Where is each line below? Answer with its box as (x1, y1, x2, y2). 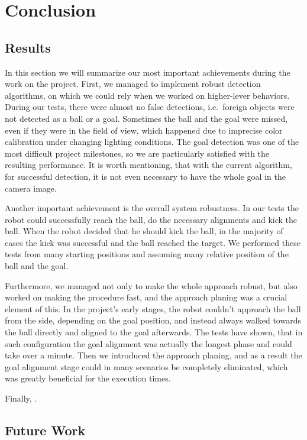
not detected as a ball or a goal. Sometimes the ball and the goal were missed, (5, 112, 288, 124)
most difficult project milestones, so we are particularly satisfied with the (5, 147, 270, 159)
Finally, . (5, 392, 37, 405)
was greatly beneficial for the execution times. (5, 372, 171, 384)
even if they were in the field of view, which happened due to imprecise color (5, 124, 283, 136)
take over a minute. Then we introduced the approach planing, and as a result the (5, 349, 302, 361)
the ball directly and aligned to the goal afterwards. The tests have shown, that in (5, 326, 303, 338)
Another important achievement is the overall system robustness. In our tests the (5, 202, 299, 214)
